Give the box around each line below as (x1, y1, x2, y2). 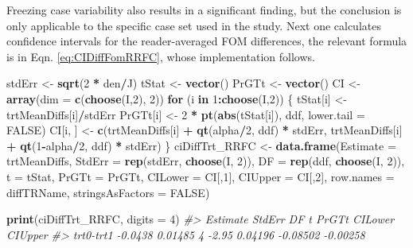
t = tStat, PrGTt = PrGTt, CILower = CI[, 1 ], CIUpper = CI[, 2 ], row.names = (6, 168, 395, 184)
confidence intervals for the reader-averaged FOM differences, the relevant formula (6, 33, 407, 49)
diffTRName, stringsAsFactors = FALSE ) (6, 184, 210, 200)
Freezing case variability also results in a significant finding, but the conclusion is (6, 2, 402, 17)
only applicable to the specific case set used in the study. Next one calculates (6, 17, 381, 33)
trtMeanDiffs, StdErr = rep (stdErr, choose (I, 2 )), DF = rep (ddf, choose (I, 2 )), (6, 153, 405, 169)
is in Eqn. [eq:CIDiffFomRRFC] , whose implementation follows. (6, 48, 315, 64)
